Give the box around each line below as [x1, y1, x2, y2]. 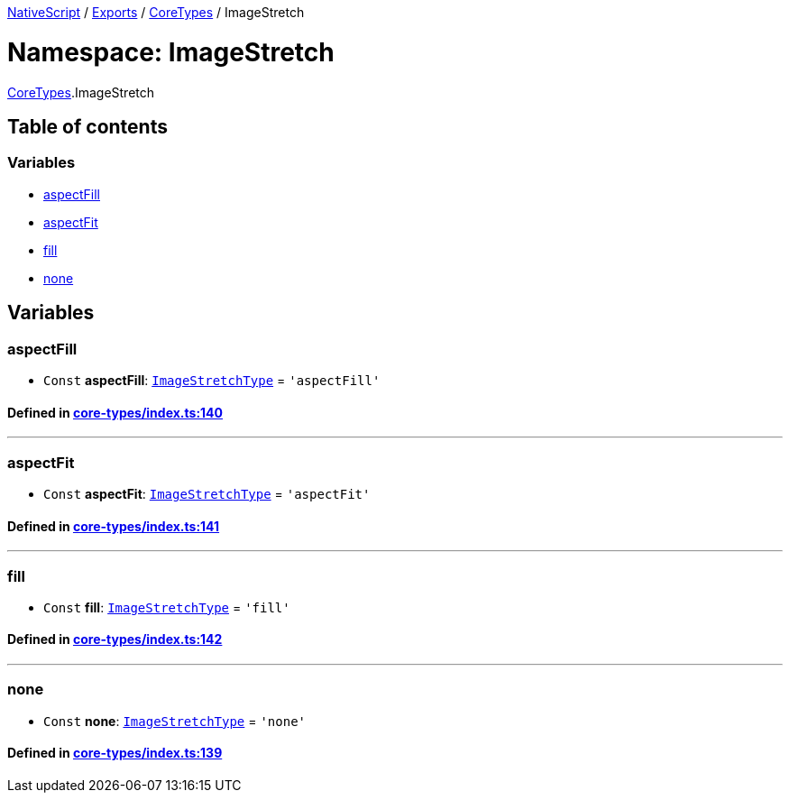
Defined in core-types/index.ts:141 [7, 518, 220, 534]
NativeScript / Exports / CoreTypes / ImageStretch [7, 5, 305, 20]
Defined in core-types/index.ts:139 [7, 745, 223, 761]
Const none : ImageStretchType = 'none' [43, 713, 307, 729]
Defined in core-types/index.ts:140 [7, 404, 224, 420]
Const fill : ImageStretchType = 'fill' [43, 599, 290, 615]
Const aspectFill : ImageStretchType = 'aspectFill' [43, 372, 381, 388]
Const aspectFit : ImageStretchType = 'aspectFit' [43, 485, 371, 501]
